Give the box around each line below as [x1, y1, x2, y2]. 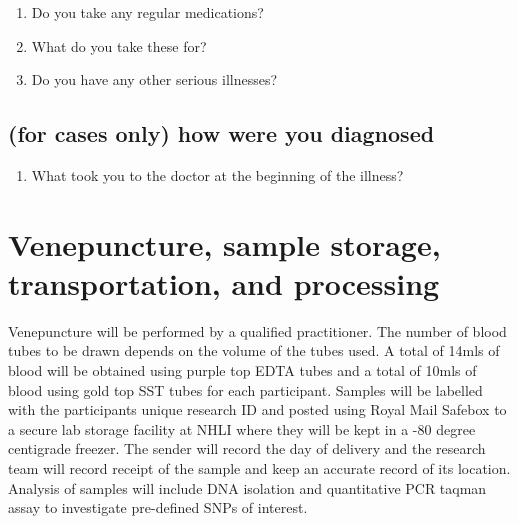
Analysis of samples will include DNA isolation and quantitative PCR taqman [8, 477, 487, 498]
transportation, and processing [8, 262, 440, 303]
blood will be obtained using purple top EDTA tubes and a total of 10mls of [8, 360, 477, 381]
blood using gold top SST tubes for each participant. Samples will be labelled [8, 379, 483, 400]
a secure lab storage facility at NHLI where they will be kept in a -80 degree [8, 418, 476, 439]
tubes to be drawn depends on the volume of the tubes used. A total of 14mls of [8, 340, 500, 361]
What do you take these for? [31, 35, 207, 56]
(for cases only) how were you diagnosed [8, 118, 435, 149]
